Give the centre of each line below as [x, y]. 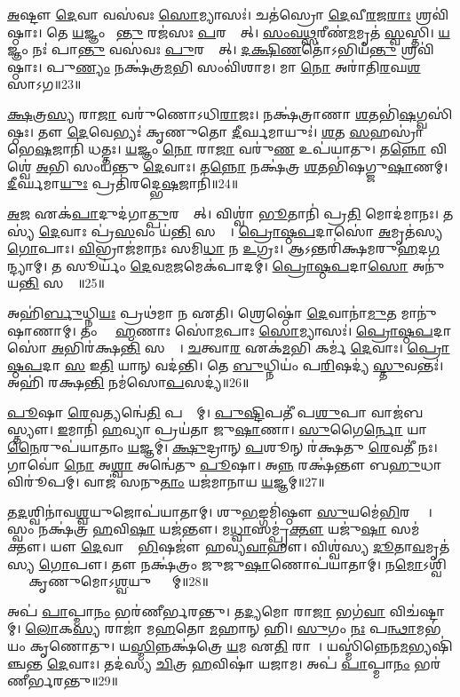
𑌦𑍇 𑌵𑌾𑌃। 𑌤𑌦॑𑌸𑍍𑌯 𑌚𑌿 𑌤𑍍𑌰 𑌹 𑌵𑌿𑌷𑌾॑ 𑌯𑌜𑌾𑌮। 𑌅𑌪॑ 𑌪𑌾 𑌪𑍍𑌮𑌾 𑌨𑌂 [228, 663]
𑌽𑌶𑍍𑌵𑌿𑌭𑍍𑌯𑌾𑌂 [435, 563]
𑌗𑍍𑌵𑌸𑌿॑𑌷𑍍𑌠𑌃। [434, 113]
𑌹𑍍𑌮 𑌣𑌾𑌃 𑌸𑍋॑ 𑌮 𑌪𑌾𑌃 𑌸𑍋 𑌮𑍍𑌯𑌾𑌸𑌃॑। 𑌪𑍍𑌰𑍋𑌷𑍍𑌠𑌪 [274, 330]
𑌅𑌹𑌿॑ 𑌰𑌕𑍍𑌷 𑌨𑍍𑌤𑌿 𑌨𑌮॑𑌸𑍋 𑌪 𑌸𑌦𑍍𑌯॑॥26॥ [128, 382]
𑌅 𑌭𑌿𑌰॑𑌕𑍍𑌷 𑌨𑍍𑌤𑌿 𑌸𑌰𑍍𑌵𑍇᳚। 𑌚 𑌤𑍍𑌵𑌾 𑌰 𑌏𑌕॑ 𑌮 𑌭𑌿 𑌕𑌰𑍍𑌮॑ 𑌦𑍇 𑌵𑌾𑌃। [227, 348]
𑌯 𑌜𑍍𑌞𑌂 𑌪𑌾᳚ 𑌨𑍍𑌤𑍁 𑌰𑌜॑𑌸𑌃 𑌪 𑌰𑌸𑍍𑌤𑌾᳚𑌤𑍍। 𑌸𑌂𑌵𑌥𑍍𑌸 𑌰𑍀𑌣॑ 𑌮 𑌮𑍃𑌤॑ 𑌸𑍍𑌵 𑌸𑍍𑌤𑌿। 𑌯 [261, 32]
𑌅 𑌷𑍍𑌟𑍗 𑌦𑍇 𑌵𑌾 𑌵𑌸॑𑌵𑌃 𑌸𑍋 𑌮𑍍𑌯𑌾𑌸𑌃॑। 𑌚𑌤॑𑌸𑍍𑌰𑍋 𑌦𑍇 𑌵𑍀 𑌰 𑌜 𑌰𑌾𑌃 [209, 14]
